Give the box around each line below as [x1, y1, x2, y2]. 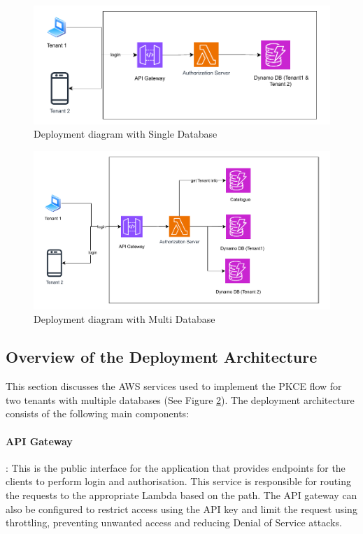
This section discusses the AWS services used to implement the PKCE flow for [6, 379, 342, 394]
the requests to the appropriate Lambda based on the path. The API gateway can [6, 487, 357, 502]
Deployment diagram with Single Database [34, 127, 218, 141]
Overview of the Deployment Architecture [6, 346, 318, 368]
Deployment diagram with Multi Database [34, 312, 215, 326]
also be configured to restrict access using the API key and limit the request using [6, 501, 357, 516]
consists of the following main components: [6, 406, 190, 421]
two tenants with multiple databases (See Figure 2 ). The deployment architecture [6, 392, 355, 407]
